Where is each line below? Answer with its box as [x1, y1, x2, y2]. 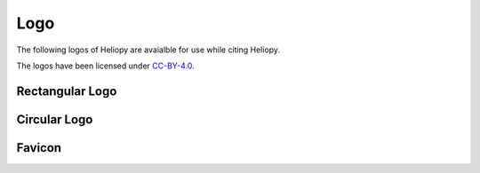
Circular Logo [16, 112, 93, 127]
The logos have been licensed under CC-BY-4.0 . [16, 60, 195, 71]
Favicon [16, 140, 62, 155]
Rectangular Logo [16, 83, 117, 98]
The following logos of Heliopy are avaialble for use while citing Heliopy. [16, 44, 280, 55]
